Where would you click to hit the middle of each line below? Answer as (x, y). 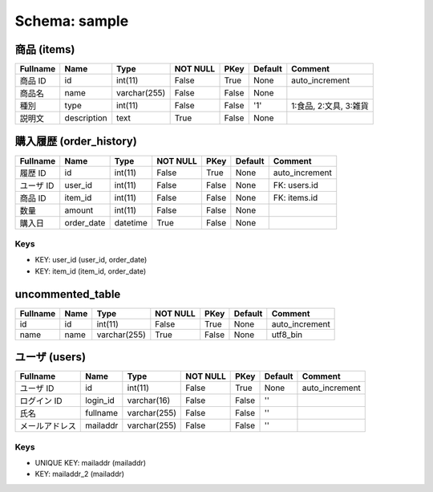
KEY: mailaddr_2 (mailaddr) (79, 474)
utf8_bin (287, 335)
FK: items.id (295, 197)
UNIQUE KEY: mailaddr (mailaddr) (91, 462)
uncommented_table (68, 294)
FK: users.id (295, 185)
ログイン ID (41, 401)
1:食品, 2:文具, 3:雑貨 (330, 106)
